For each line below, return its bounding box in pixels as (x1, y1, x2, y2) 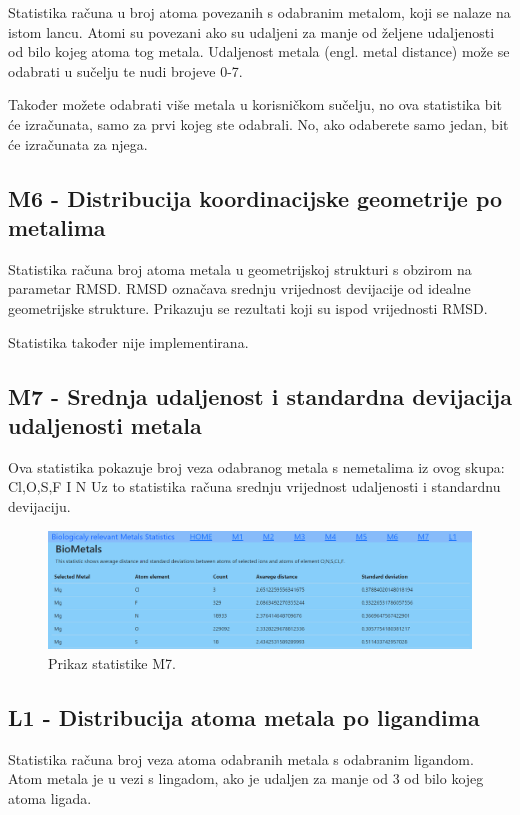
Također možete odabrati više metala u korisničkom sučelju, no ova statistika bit (8, 94, 502, 115)
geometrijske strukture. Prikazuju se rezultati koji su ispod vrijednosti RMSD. (8, 297, 488, 318)
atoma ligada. (8, 787, 92, 808)
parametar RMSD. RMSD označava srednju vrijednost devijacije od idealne (8, 278, 471, 299)
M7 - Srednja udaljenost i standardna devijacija (8, 380, 512, 411)
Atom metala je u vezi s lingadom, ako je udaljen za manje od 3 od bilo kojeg (8, 768, 484, 789)
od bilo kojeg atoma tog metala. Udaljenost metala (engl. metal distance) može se (8, 41, 510, 62)
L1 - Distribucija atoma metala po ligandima (8, 701, 480, 732)
